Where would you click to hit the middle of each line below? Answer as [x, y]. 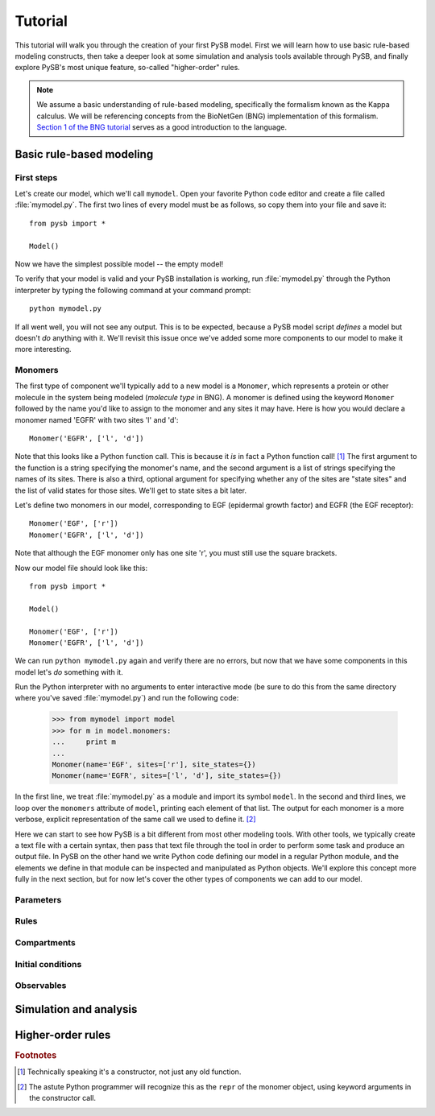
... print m [84, 742]
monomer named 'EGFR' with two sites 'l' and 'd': [97, 420]
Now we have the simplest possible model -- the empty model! [119, 264]
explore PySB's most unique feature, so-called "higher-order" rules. [128, 68]
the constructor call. [63, 1097]
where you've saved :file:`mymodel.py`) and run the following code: [127, 698]
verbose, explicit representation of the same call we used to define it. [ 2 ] [135, 819]
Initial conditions [48, 964]
